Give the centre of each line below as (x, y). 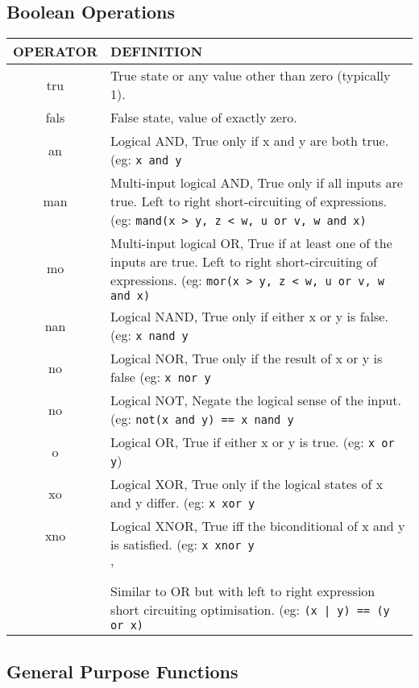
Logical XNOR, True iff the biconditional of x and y (258, 526)
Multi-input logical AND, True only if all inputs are (257, 183)
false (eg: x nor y (161, 377)
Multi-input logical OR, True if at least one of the (251, 243)
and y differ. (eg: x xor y (183, 503)
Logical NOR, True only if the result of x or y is (247, 359)
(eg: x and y (146, 160)
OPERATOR (56, 52)
